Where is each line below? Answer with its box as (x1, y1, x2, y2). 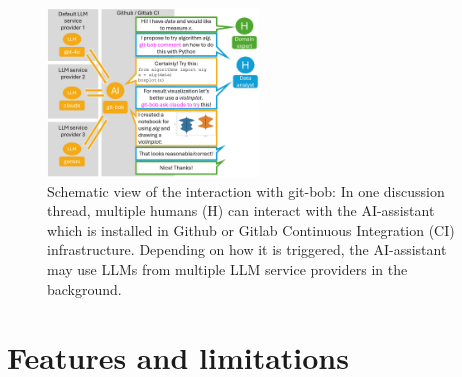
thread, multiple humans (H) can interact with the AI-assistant (47, 200, 435, 221)
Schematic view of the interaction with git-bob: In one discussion (47, 180, 445, 201)
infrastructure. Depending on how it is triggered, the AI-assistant (47, 239, 447, 260)
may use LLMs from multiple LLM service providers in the (47, 258, 408, 279)
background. (47, 278, 122, 299)
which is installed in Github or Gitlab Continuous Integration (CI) (47, 219, 455, 240)
